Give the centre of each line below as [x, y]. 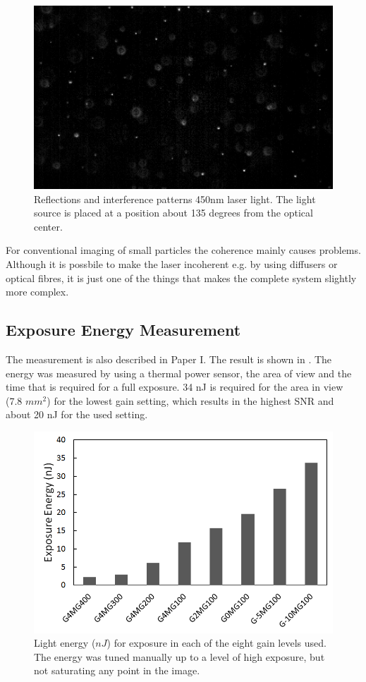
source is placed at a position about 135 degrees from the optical [173, 213]
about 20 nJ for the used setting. [77, 414]
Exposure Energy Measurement [123, 330]
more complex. [37, 292]
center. [48, 226]
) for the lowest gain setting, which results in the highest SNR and [190, 400]
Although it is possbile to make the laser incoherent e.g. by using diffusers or [172, 263]
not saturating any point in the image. [117, 670]
